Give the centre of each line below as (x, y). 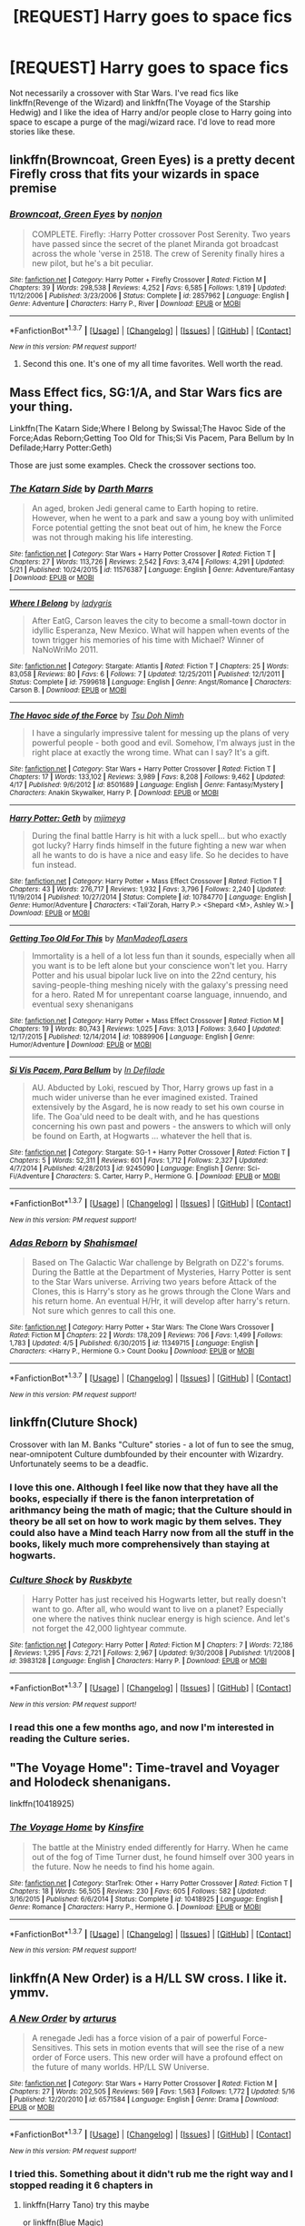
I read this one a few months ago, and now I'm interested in (142, 1727)
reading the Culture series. (70, 1738)
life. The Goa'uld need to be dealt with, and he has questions (146, 1117)
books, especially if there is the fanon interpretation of (132, 1498)
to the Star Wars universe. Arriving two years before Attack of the (154, 1282)
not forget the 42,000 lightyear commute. (109, 1629)
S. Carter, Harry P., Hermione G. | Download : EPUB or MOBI (187, 1177)
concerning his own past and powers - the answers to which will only (161, 1127)
